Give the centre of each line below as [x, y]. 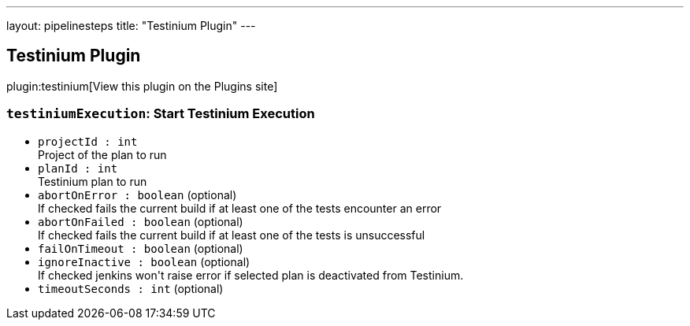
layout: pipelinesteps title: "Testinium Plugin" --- [131, 26]
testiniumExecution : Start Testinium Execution [161, 114]
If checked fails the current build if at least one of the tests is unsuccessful [232, 235]
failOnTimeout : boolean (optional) [141, 248]
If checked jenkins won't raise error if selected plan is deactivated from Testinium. [251, 275]
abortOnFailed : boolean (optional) [141, 221]
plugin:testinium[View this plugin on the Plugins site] [142, 86]
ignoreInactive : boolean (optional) [144, 261]
